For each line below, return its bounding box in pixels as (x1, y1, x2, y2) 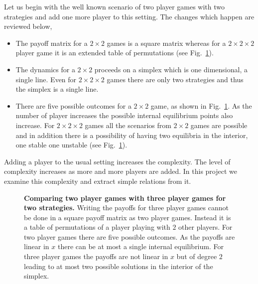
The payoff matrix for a (15, 37, 88, 48)
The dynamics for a (15, 64, 75, 74)
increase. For (15, 120, 55, 130)
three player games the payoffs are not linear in (24, 251, 168, 262)
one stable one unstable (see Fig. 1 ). (15, 140, 128, 150)
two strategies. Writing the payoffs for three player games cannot (24, 202, 229, 213)
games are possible (190, 120, 248, 130)
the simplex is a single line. (15, 84, 99, 94)
